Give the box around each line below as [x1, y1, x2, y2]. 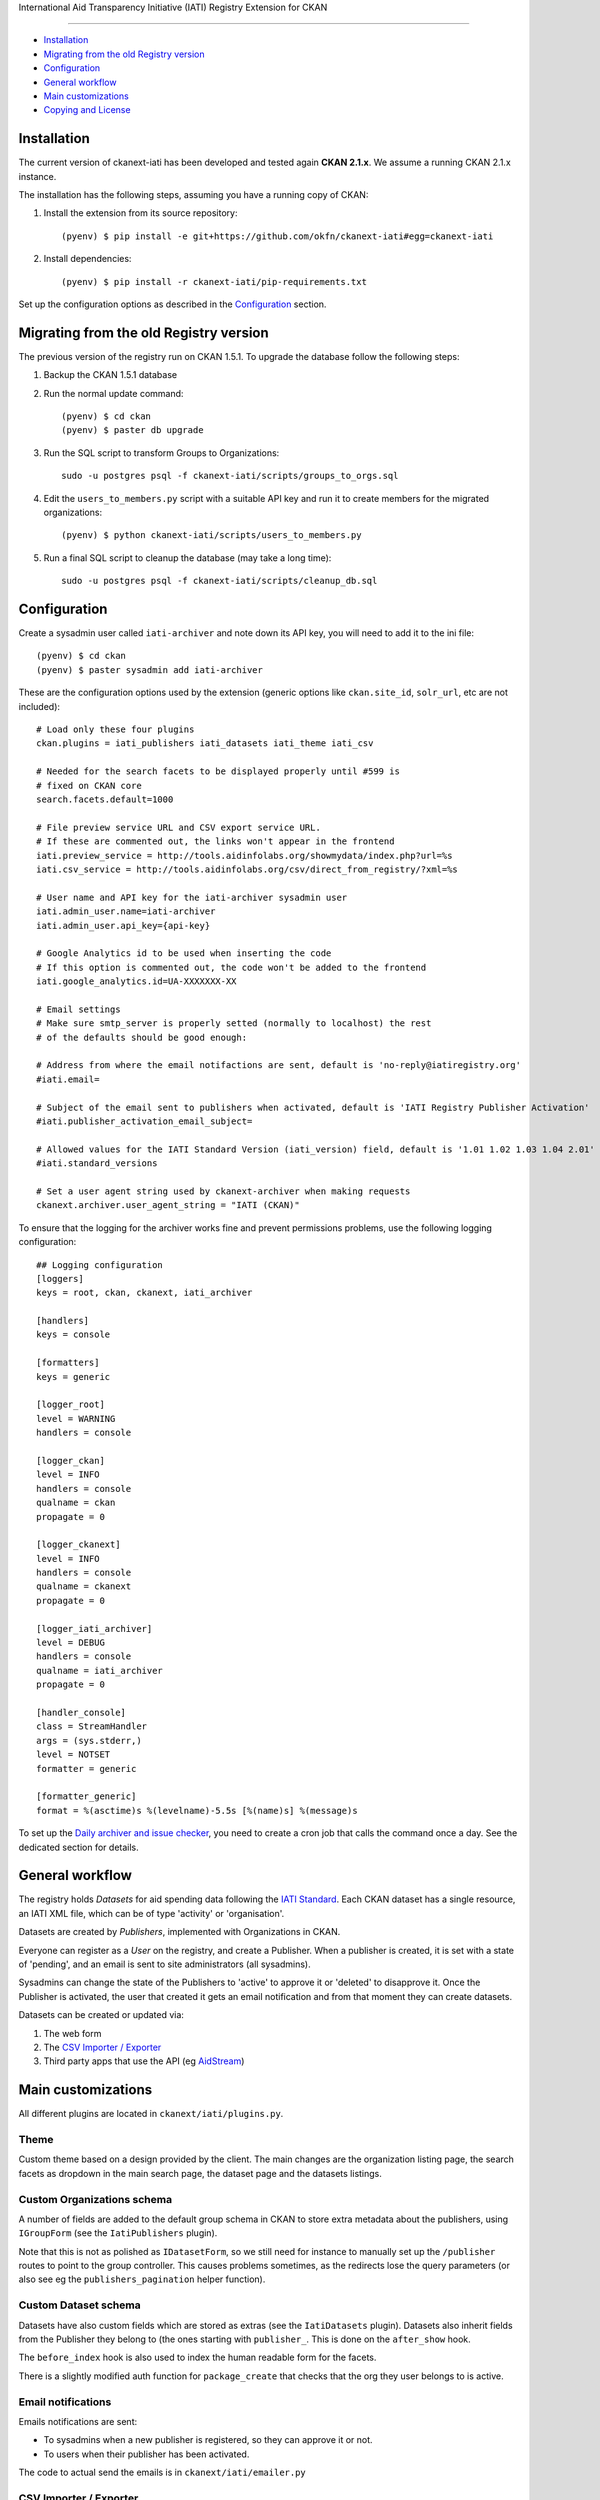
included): [18, 700, 60, 712]
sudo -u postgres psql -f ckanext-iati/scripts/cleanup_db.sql [61, 575, 378, 587]
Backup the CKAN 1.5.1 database [43, 369, 178, 381]
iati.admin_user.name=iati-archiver [36, 906, 216, 917]
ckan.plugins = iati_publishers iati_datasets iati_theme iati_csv [36, 738, 374, 749]
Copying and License [43, 104, 131, 116]
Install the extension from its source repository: [43, 207, 238, 219]
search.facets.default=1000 [36, 794, 174, 805]
